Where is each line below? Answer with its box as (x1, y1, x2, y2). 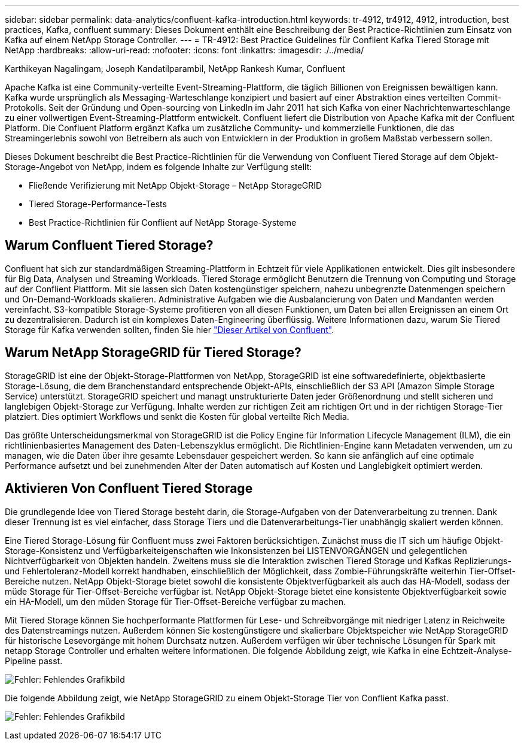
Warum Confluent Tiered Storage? (5, 238, 214, 253)
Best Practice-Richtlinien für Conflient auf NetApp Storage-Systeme (29, 217, 297, 228)
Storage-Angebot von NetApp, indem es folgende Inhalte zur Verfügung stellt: (5, 162, 312, 172)
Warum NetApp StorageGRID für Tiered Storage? (5, 345, 301, 361)
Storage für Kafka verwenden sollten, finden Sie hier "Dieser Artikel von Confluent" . (5, 324, 334, 335)
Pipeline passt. (5, 655, 63, 666)
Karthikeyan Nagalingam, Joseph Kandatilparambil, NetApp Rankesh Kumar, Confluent (5, 63, 345, 74)
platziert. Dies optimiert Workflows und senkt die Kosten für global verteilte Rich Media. (5, 411, 349, 422)
